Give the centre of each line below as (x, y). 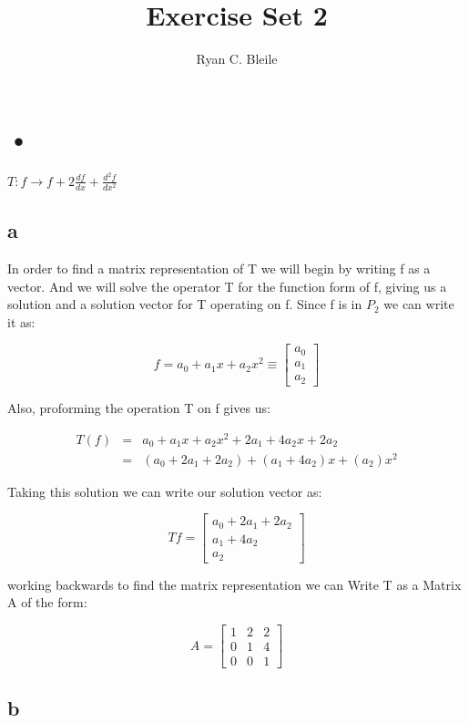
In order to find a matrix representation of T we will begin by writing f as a (219, 269)
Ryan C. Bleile (237, 59)
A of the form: (47, 602)
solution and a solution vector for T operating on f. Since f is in (185, 304)
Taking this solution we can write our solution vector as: (165, 491)
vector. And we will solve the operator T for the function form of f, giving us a (227, 286)
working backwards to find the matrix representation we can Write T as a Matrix (234, 584)
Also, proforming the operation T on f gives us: (139, 407)
